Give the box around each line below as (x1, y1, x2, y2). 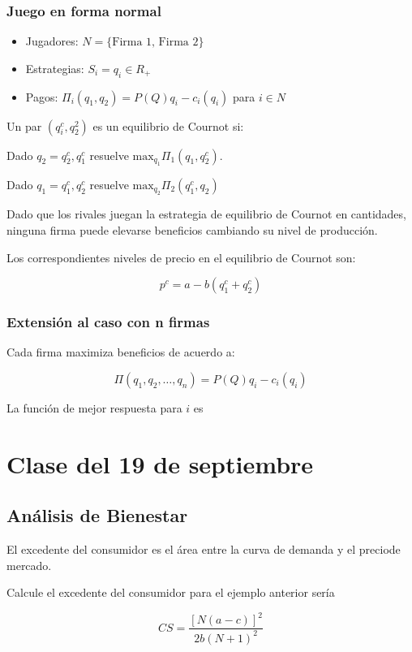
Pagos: (25, 88, 58, 105)
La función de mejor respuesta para (6, 399, 182, 417)
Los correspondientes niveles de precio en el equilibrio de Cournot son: (6, 248, 356, 266)
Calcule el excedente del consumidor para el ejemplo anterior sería (6, 584, 335, 601)
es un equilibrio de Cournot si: (92, 117, 244, 134)
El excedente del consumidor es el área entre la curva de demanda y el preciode (6, 541, 401, 558)
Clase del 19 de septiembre (6, 447, 314, 480)
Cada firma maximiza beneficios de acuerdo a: (6, 343, 235, 361)
